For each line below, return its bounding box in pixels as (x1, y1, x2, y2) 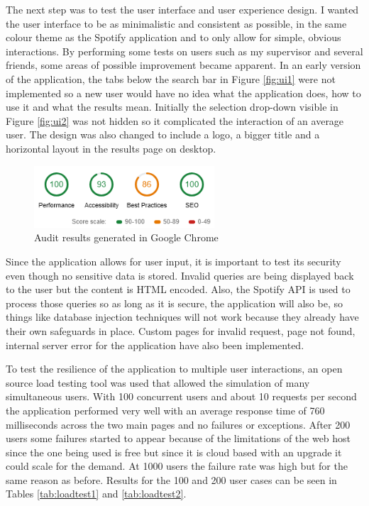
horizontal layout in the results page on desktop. (6, 141, 216, 155)
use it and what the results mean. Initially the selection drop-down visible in (6, 99, 338, 114)
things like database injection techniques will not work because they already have (6, 309, 359, 324)
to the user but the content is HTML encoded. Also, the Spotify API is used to (6, 282, 351, 297)
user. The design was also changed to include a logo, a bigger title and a (6, 127, 320, 142)
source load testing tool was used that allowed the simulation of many (6, 375, 310, 390)
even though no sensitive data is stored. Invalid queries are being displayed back (6, 268, 354, 282)
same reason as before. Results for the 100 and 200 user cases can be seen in (6, 472, 337, 487)
